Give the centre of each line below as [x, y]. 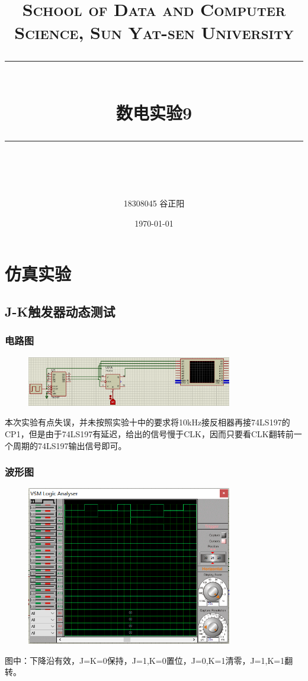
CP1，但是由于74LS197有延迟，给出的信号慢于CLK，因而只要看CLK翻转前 [149, 434]
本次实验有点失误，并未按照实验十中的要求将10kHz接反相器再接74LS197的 [147, 422]
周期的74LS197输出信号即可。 [70, 445]
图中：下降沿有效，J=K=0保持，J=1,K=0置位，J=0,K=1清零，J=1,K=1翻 [149, 660]
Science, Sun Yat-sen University [154, 32]
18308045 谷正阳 [154, 203]
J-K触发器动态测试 [60, 311]
